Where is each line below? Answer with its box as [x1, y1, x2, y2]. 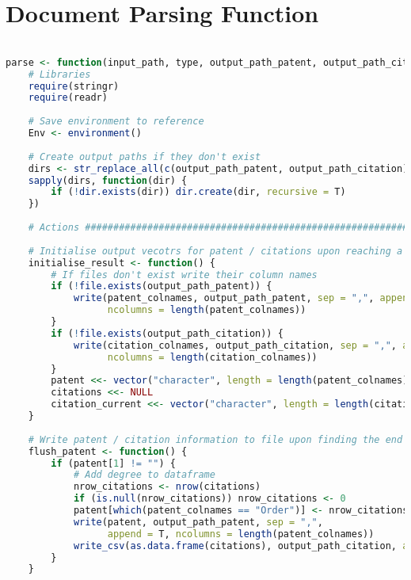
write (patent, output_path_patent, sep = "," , [73, 516, 323, 528]
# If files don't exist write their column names [51, 269, 318, 280]
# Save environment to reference [28, 116, 204, 128]
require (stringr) [28, 80, 120, 92]
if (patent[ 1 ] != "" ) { [51, 457, 176, 469]
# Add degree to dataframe [73, 469, 215, 481]
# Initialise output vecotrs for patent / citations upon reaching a [28, 245, 403, 257]
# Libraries [28, 68, 91, 80]
